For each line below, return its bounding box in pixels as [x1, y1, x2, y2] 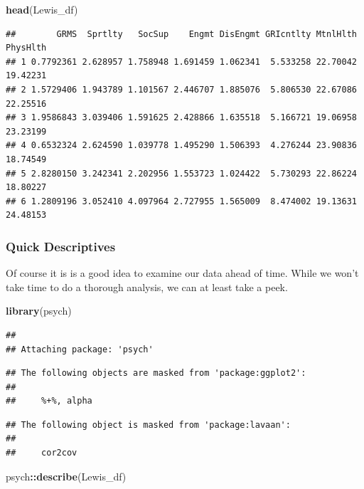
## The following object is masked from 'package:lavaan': [6, 419, 291, 430]
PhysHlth [6, 43, 47, 53]
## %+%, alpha [6, 396, 92, 406]
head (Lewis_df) [6, 2, 78, 16]
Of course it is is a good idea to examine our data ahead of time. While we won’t [6, 265, 359, 280]
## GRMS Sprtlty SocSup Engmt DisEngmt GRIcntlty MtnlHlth [6, 28, 357, 39]
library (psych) [6, 303, 72, 318]
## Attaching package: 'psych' [6, 344, 154, 354]
